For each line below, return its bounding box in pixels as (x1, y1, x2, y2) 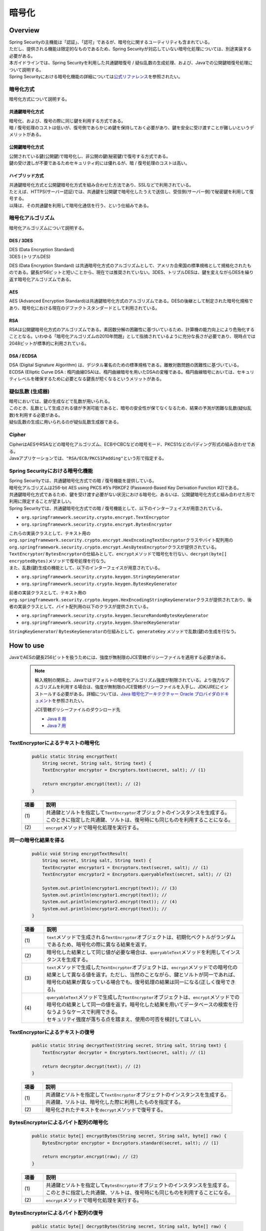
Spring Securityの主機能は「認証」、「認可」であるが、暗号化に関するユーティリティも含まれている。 (9, 39, 213, 45)
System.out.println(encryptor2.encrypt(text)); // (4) (42, 899, 177, 905)
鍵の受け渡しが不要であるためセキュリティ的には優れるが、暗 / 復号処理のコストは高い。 (9, 160, 190, 166)
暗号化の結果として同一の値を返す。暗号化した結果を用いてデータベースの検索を (46, 1001, 233, 1008)
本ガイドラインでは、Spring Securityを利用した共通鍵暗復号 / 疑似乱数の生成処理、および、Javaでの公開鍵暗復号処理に (9, 60, 253, 66)
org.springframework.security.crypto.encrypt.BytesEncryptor (21, 521, 172, 527)
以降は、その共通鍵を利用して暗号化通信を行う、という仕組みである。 (9, 202, 152, 208)
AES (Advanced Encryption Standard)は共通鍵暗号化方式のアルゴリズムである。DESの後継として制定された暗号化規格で (9, 298, 253, 304)
